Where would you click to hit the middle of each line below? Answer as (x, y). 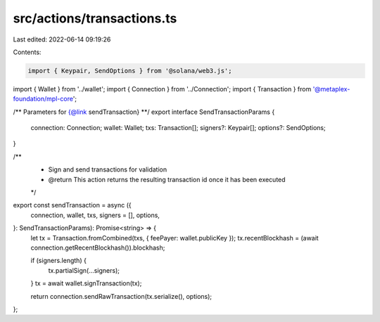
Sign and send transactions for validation (108, 169)
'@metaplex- (331, 89)
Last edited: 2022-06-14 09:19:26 (62, 39)
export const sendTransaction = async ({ (72, 205)
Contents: (27, 52)
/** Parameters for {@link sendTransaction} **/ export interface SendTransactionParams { (144, 112)
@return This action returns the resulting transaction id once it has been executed (167, 179)
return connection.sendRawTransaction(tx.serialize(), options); (121, 296)
